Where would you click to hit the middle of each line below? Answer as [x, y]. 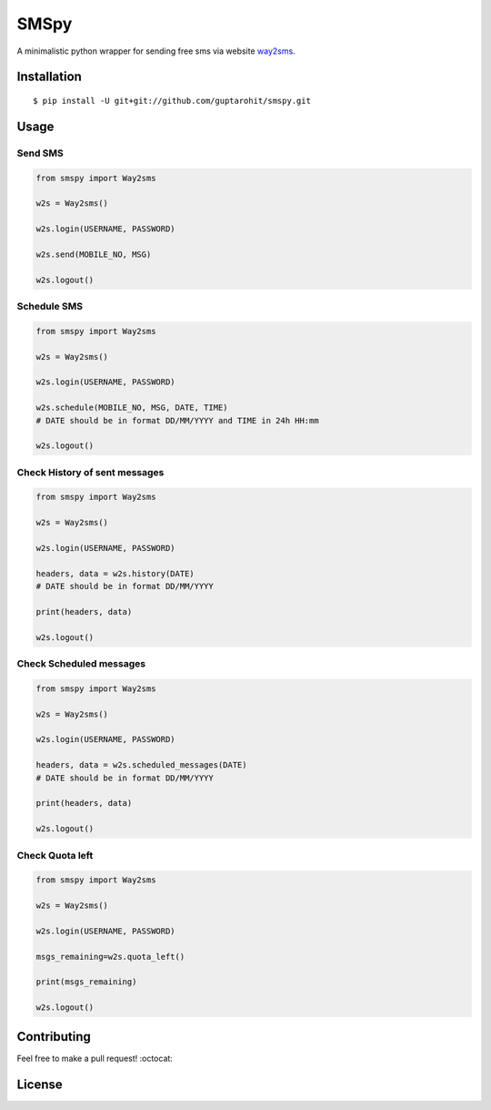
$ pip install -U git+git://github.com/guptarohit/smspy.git [172, 101]
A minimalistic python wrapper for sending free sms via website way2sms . [156, 51]
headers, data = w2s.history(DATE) [115, 573]
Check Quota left [55, 855]
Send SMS [40, 153]
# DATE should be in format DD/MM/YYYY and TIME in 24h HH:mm [177, 420]
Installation [49, 77]
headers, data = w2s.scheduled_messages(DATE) [141, 765]
